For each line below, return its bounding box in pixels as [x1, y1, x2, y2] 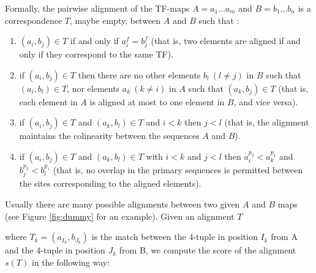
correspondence [5, 13, 62, 26]
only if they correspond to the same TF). [19, 48, 174, 61]
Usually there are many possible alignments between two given [5, 197, 240, 210]
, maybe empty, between [69, 13, 161, 26]
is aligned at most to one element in [89, 95, 225, 108]
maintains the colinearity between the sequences [19, 129, 200, 142]
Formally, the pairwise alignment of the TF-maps [5, 2, 190, 14]
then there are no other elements [78, 68, 201, 81]
